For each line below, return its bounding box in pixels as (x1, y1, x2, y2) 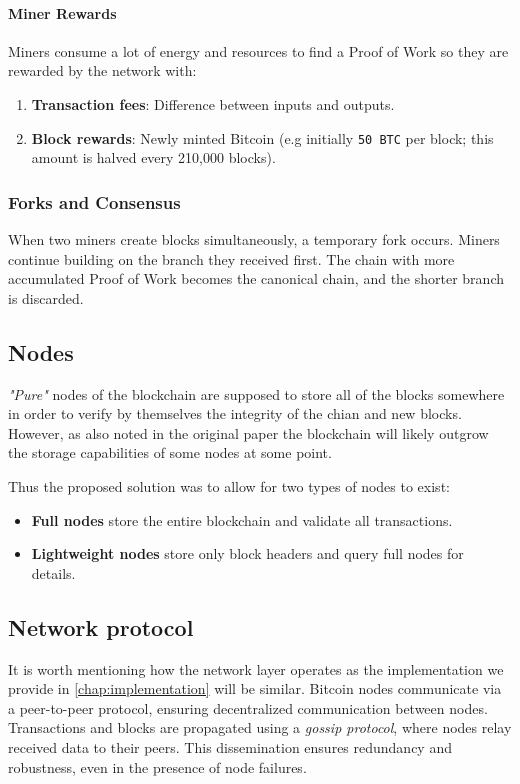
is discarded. (8, 287, 84, 308)
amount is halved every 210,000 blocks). (31, 147, 276, 168)
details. (31, 562, 76, 583)
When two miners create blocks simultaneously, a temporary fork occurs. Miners (8, 229, 500, 250)
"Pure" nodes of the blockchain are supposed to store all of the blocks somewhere (8, 383, 505, 404)
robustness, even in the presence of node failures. (8, 756, 307, 777)
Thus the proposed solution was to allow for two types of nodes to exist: (8, 476, 450, 496)
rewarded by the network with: (8, 60, 197, 81)
